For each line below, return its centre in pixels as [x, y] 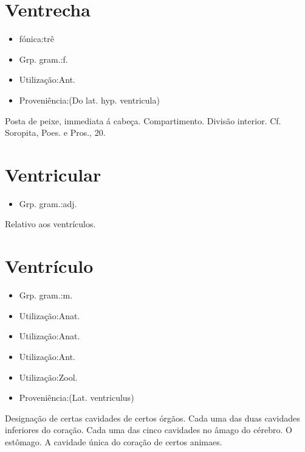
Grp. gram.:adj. [48, 203]
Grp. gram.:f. [43, 59]
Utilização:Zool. [48, 377]
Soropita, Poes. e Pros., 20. [55, 132]
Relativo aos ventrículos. [50, 224]
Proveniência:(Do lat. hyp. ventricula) [89, 100]
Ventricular [53, 174]
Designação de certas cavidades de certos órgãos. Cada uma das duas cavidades [152, 418]
